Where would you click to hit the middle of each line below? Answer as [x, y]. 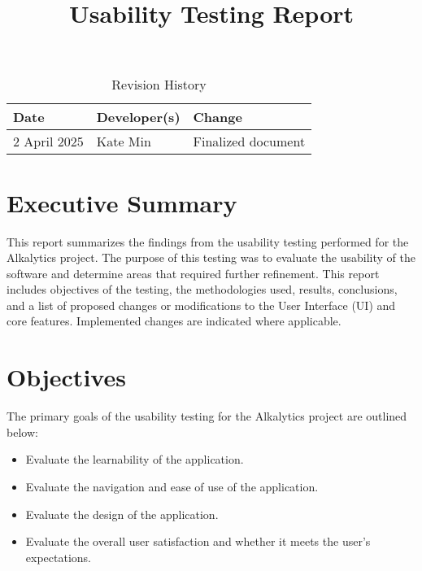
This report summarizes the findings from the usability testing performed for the [208, 241]
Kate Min [124, 142]
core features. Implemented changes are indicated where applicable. [174, 321]
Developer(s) [138, 117]
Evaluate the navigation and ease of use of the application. [172, 486]
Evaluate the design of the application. [122, 514]
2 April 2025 [48, 142]
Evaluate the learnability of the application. [135, 459]
